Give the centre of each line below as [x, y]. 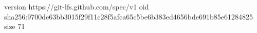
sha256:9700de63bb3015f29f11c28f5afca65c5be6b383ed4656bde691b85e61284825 [128, 16]
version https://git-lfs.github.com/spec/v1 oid [77, 6]
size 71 [15, 26]
